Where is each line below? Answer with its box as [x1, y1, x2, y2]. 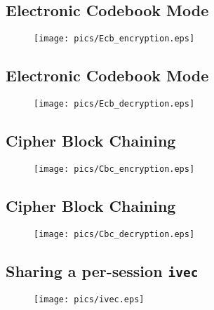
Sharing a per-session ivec [6, 260, 199, 281]
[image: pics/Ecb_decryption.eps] [34, 99, 195, 109]
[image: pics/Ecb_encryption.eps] [34, 34, 195, 44]
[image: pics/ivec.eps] [34, 295, 145, 305]
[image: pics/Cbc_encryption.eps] [34, 163, 195, 174]
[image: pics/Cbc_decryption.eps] [34, 229, 195, 239]
